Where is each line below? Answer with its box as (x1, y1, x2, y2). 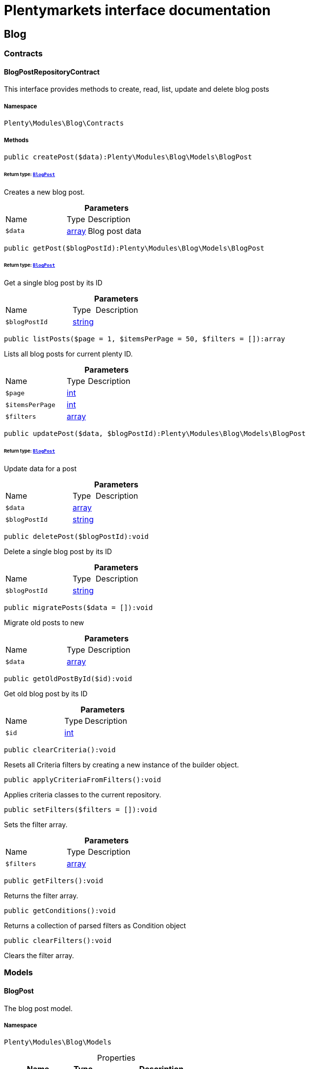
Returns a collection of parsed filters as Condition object (4, 921, 186, 930)
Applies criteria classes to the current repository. (4, 790, 161, 799)
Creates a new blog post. (4, 187, 85, 196)
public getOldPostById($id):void (4, 675, 132, 683)
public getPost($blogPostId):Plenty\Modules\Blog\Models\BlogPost (4, 244, 265, 252)
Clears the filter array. (4, 951, 74, 960)
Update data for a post (4, 464, 77, 473)
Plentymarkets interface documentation (4, 2, 271, 19)
